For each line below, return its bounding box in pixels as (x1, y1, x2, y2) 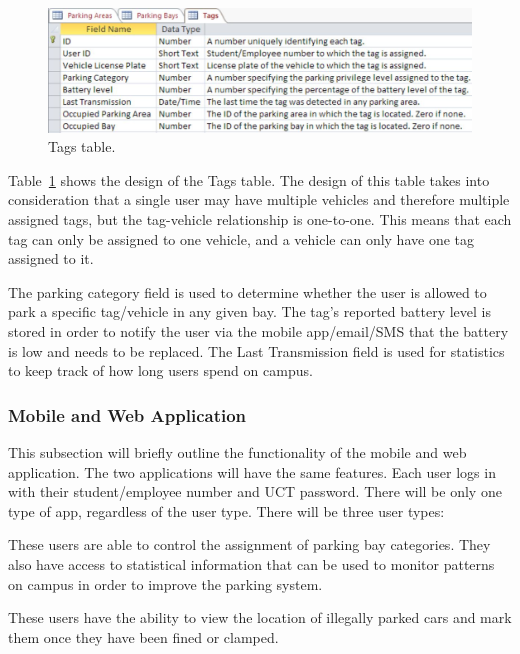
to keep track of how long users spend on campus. (8, 360, 313, 381)
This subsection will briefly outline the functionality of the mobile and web (8, 441, 467, 462)
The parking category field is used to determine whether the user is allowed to (8, 281, 487, 302)
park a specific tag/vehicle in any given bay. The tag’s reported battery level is (8, 301, 491, 322)
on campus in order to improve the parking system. (8, 573, 323, 594)
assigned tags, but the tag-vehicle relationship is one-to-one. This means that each (8, 209, 512, 229)
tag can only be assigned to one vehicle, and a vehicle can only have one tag (8, 228, 475, 249)
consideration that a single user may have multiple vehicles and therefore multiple (8, 189, 510, 210)
